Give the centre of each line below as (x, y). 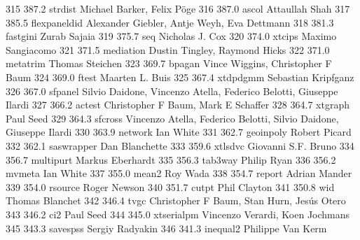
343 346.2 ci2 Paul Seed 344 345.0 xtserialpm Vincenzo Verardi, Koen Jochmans (178, 214)
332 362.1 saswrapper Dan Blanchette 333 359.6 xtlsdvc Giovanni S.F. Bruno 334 (180, 145)
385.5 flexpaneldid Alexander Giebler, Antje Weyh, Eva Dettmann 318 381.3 (170, 22)
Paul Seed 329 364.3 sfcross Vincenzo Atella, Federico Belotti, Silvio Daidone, (172, 118)
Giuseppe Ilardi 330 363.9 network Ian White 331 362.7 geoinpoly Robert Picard (179, 132)
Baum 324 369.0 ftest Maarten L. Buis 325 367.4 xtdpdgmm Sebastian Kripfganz (180, 77)
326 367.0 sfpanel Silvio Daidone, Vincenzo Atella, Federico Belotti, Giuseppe (172, 91)
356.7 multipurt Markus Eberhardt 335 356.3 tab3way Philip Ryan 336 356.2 (171, 159)
